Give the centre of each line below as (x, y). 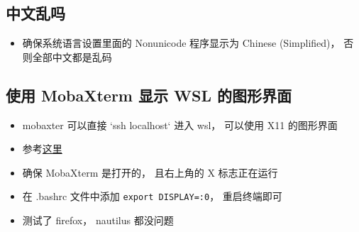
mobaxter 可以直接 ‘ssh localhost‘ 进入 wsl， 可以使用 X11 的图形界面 (180, 125)
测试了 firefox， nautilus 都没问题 (98, 220)
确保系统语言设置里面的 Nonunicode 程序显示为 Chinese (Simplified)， (181, 43)
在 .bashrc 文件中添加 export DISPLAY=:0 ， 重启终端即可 (152, 196)
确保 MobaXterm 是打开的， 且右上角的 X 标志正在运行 (150, 172)
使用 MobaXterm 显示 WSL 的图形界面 (149, 95)
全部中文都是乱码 (72, 56)
